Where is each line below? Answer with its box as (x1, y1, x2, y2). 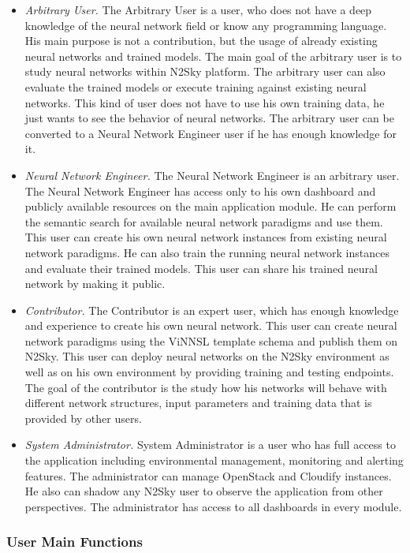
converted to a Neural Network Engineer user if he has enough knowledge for (24, 125, 397, 141)
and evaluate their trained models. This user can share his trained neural (24, 260, 378, 276)
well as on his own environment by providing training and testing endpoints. (24, 364, 394, 380)
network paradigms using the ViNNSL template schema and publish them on (24, 332, 398, 349)
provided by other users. (24, 409, 142, 426)
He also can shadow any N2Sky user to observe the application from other (24, 483, 383, 499)
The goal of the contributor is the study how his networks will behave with (24, 379, 387, 395)
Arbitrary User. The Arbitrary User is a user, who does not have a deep (24, 2, 372, 17)
